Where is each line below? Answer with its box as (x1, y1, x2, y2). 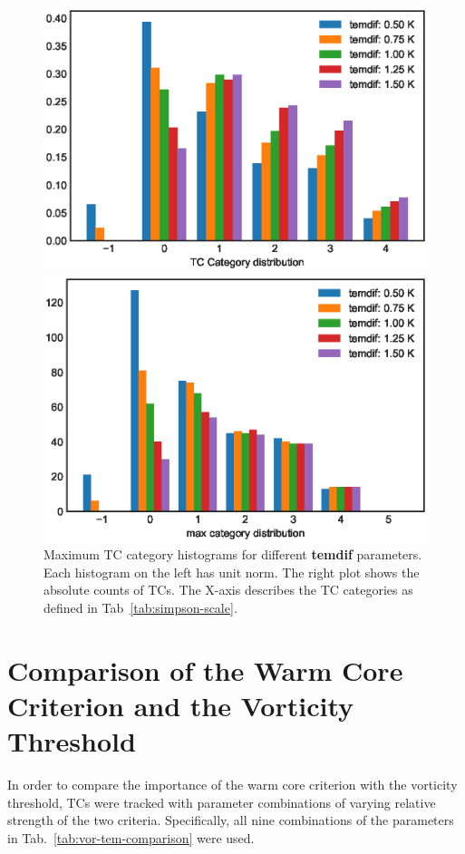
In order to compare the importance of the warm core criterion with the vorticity (7, 775, 458, 794)
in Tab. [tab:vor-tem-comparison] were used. (7, 828, 255, 847)
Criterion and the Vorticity (7, 686, 354, 723)
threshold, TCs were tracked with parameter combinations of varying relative (7, 792, 436, 811)
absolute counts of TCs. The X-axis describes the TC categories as (44, 580, 413, 599)
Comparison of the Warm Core (7, 651, 403, 688)
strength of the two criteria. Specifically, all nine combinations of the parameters (7, 810, 454, 830)
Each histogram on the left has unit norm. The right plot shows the (44, 562, 420, 581)
